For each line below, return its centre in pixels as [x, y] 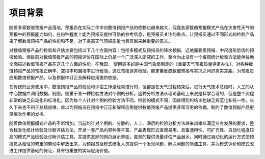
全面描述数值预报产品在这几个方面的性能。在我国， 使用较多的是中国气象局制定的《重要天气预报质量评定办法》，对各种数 [131, 64]
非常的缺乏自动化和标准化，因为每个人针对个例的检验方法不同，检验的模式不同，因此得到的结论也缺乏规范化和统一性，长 [132, 100]
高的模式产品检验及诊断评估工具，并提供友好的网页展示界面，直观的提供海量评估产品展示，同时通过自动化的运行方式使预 [132, 137]
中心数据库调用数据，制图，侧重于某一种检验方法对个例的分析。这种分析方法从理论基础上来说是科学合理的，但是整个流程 [132, 94]
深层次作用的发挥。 [28, 114]
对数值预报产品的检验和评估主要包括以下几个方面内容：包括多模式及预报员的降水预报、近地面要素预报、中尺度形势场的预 [132, 50]
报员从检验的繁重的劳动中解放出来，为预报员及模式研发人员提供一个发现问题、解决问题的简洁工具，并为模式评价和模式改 [132, 144]
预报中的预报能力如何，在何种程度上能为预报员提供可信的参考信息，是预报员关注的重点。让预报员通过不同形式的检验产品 [132, 34]
